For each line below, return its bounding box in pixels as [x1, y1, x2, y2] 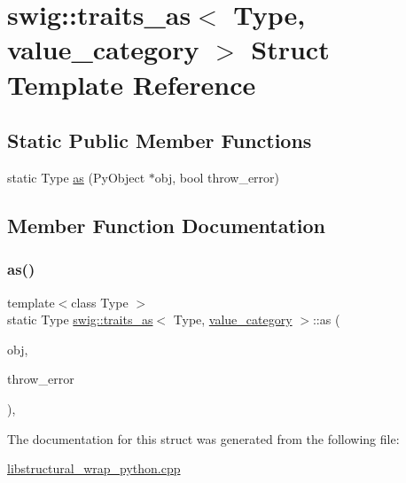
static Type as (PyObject [7, 167, 145, 186]
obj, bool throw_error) [154, 167, 280, 186]
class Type [71, 292, 129, 311]
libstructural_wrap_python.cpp [7, 459, 181, 478]
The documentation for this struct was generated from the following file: [7, 429, 400, 448]
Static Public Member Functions [7, 127, 312, 154]
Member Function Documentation [7, 211, 326, 238]
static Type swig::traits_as [7, 310, 153, 329]
